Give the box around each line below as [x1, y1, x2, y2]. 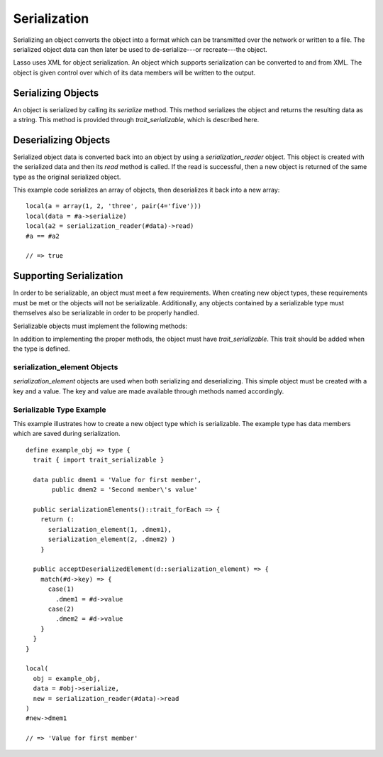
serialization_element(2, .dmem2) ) [48, 535, 176, 543]
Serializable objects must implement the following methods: [13, 322, 188, 330]
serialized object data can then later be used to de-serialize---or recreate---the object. [13, 45, 267, 53]
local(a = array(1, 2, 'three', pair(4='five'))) [26, 202, 202, 210]
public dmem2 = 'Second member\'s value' [52, 486, 198, 494]
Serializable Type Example [13, 405, 106, 415]
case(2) [48, 605, 74, 613]
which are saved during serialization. [13, 430, 121, 438]
